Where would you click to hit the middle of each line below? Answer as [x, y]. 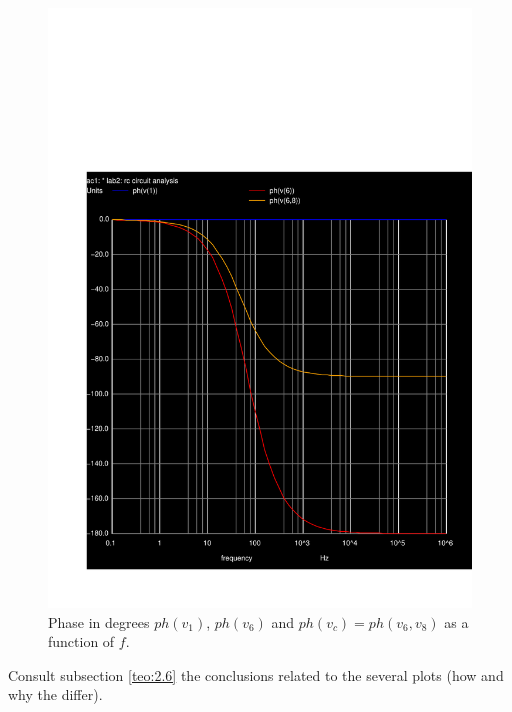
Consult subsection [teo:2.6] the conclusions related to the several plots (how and [256, 674]
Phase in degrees [99, 621]
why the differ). [55, 694]
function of [81, 641]
